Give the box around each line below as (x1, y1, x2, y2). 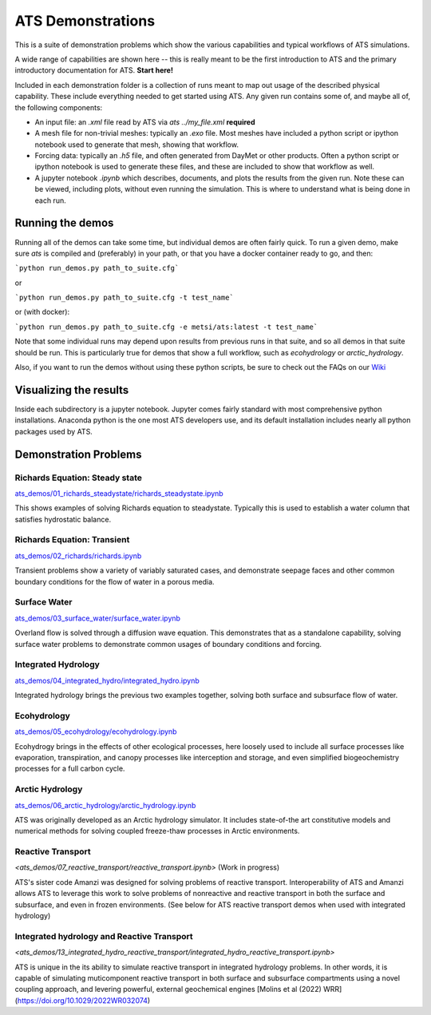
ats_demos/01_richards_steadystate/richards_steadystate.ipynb (14, 488, 223, 498)
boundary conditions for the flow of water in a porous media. (14, 577, 215, 586)
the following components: (14, 102, 103, 112)
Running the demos (14, 216, 114, 230)
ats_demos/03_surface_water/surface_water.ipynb (14, 613, 181, 623)
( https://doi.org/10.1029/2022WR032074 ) (14, 995, 151, 1005)
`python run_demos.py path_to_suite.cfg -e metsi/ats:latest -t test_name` (14, 322, 318, 331)
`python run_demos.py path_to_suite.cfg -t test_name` (14, 293, 235, 303)
